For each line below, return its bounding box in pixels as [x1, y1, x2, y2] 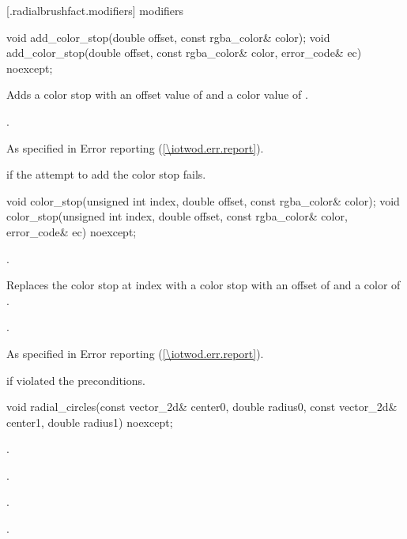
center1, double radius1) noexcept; [6, 413, 173, 430]
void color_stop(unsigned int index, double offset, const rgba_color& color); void [6, 192, 400, 209]
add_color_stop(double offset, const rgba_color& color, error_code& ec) [6, 44, 362, 61]
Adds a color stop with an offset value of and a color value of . [6, 86, 308, 103]
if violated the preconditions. [6, 371, 145, 388]
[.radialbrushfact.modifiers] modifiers [6, 2, 184, 18]
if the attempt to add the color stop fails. [6, 166, 206, 183]
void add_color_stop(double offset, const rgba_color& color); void [6, 28, 330, 45]
